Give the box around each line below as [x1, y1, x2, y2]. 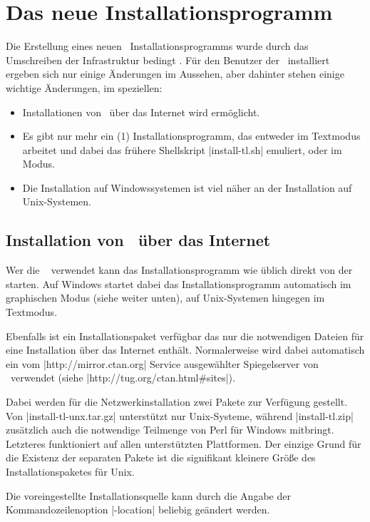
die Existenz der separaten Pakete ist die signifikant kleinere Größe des [6, 450, 316, 465]
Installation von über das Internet [6, 229, 271, 251]
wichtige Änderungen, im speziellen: [6, 80, 163, 95]
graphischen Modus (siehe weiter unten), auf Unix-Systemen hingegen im [6, 290, 325, 305]
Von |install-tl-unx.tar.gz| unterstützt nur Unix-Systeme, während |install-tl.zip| [6, 408, 354, 423]
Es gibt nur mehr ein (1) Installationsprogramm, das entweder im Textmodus [22, 128, 361, 143]
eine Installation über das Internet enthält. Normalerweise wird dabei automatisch [6, 342, 365, 357]
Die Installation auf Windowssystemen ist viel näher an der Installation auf [22, 180, 352, 195]
